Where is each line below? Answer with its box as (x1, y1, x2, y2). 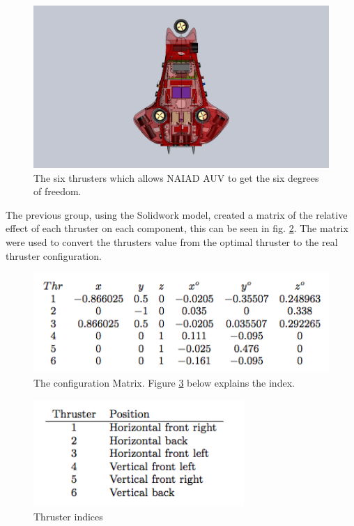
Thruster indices (33, 509, 103, 523)
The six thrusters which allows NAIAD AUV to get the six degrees (33, 170, 319, 185)
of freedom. (33, 184, 82, 199)
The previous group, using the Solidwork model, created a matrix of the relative (6, 207, 348, 222)
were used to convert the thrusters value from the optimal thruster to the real (6, 235, 338, 249)
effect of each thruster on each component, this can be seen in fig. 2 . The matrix (6, 221, 348, 235)
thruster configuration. (6, 248, 102, 263)
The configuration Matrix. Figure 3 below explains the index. (33, 375, 295, 389)
